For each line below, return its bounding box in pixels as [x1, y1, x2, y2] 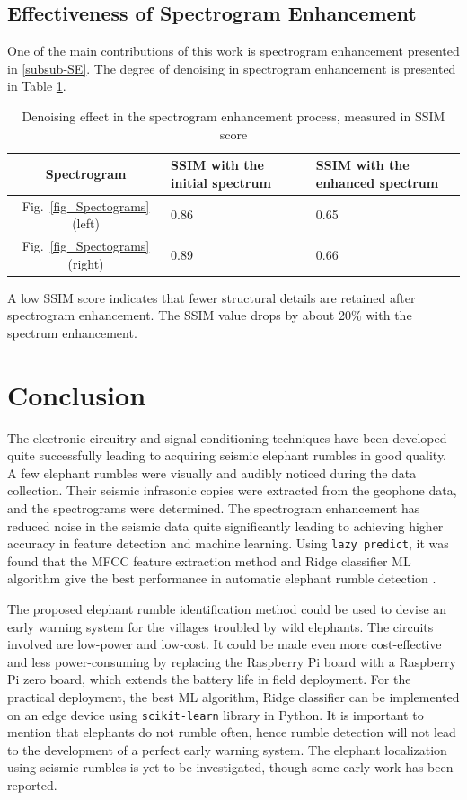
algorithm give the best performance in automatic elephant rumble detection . [7, 569, 436, 588]
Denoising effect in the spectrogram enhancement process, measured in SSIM [22, 106, 445, 125]
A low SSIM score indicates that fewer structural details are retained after [7, 288, 416, 307]
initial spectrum [171, 173, 271, 191]
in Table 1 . [7, 76, 66, 95]
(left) [72, 214, 100, 233]
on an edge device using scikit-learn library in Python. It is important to [7, 705, 424, 724]
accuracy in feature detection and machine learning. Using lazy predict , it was [7, 534, 449, 553]
